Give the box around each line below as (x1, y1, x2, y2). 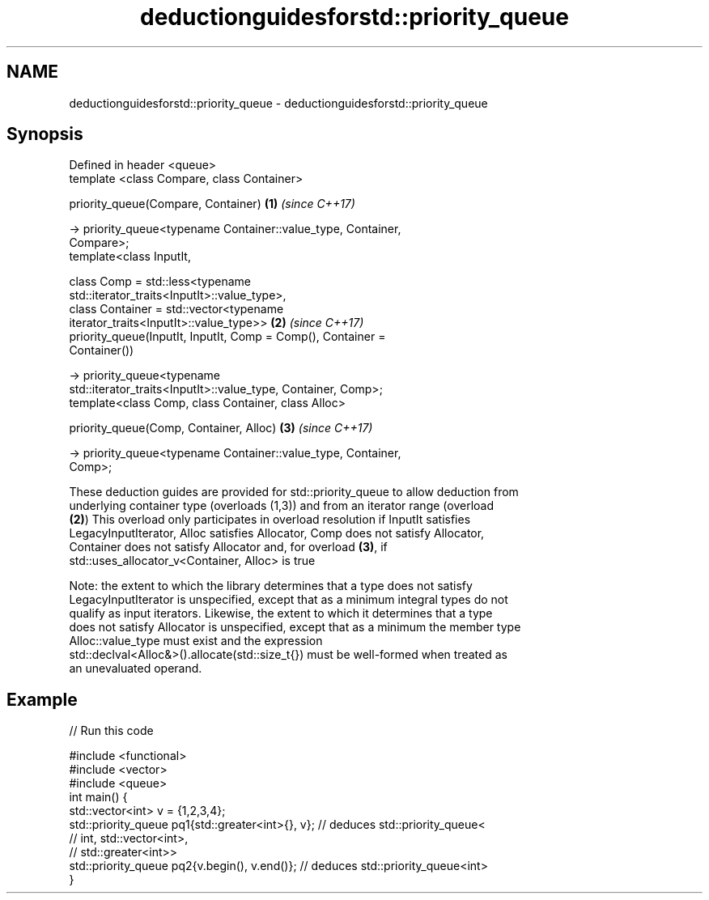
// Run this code (69, 724, 154, 738)
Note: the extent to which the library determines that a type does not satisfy (69, 579, 473, 593)
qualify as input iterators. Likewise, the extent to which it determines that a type (69, 606, 493, 621)
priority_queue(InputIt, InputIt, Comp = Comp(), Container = (69, 329, 386, 344)
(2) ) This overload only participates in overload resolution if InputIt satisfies (69, 512, 471, 527)
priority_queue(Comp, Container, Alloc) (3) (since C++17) (69, 421, 373, 435)
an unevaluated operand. (69, 661, 202, 676)
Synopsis (6, 124, 83, 145)
